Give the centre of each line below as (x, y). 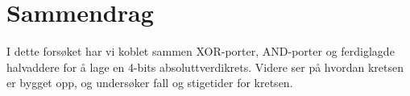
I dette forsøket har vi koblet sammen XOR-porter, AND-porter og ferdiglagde (201, 51)
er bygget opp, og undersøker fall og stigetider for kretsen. (150, 83)
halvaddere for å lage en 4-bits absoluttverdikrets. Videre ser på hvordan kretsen (205, 67)
